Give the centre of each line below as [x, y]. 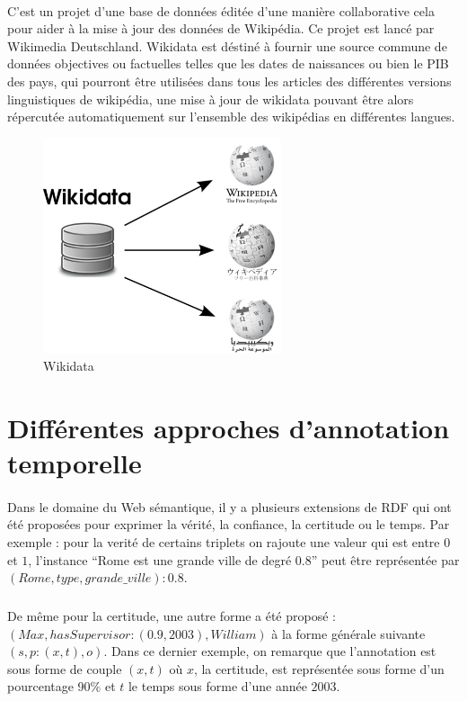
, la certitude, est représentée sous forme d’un [319, 668]
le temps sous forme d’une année [217, 686]
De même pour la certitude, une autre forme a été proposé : [172, 616]
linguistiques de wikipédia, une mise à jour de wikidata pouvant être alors [211, 99]
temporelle [75, 462]
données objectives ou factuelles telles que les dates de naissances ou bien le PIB [228, 63]
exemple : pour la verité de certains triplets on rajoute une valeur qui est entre [224, 541]
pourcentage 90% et [62, 686]
